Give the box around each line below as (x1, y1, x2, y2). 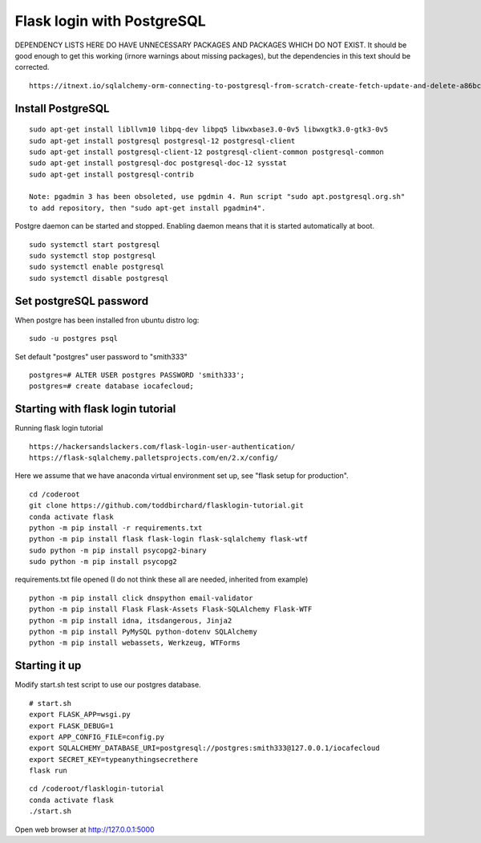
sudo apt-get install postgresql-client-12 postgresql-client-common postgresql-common (29, 147, 385, 156)
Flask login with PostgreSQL (14, 12, 206, 30)
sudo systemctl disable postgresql (29, 274, 169, 282)
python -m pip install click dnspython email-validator (29, 594, 253, 602)
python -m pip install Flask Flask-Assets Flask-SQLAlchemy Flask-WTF (29, 605, 313, 614)
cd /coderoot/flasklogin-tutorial (29, 784, 164, 793)
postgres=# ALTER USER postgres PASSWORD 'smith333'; (29, 370, 245, 379)
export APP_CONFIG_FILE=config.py (29, 732, 164, 741)
